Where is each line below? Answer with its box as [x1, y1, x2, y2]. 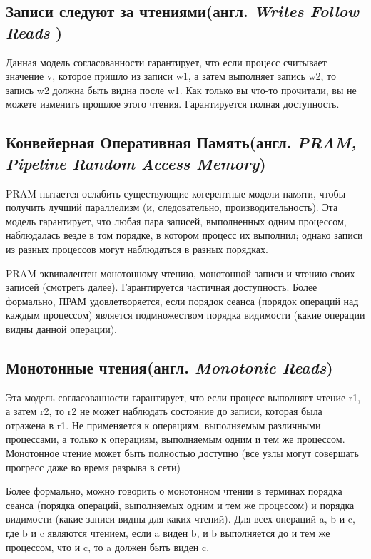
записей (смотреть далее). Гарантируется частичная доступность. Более [6, 279, 317, 294]
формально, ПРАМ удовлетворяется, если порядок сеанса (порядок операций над [6, 293, 359, 308]
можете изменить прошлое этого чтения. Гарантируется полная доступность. [6, 96, 340, 111]
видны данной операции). [6, 321, 117, 336]
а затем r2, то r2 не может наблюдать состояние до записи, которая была [6, 404, 322, 419]
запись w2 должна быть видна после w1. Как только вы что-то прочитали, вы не [6, 82, 357, 97]
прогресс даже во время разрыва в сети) [6, 459, 181, 474]
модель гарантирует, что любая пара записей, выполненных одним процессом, [6, 213, 347, 228]
